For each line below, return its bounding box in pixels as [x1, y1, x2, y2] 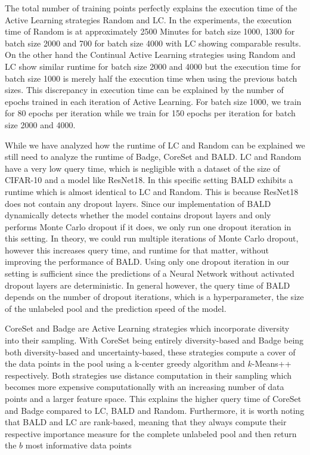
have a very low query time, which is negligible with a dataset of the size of [5, 162, 280, 174]
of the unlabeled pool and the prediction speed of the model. [5, 302, 227, 314]
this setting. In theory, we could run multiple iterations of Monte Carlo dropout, [5, 232, 299, 244]
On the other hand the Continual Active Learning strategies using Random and [5, 48, 296, 61]
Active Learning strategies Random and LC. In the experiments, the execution [5, 13, 292, 26]
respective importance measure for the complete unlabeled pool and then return [5, 427, 297, 439]
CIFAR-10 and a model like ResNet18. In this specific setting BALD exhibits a [5, 174, 293, 186]
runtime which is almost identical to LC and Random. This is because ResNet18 [5, 185, 299, 197]
